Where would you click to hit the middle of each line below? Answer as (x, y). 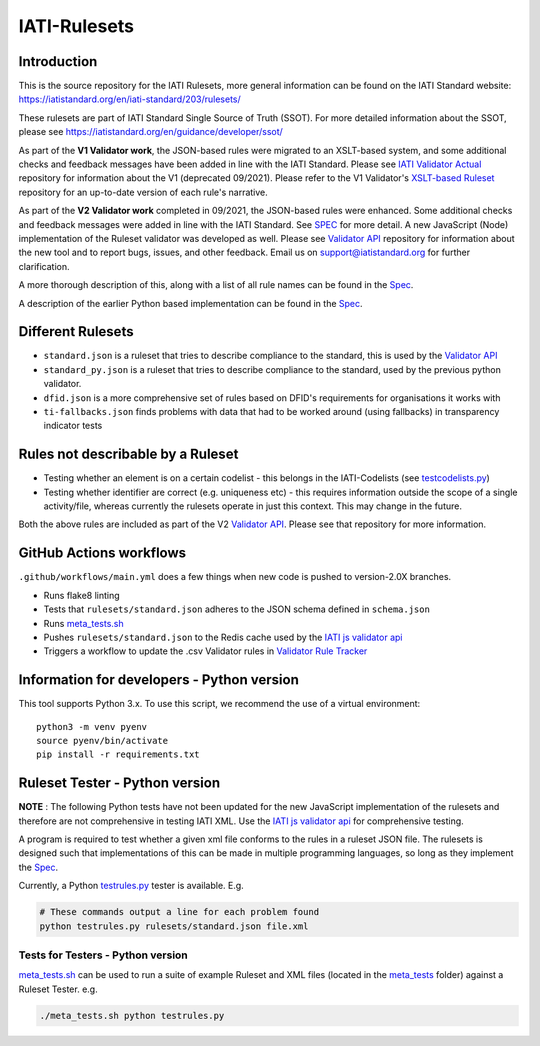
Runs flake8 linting (81, 595)
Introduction (58, 61)
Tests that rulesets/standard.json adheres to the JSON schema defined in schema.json (236, 609)
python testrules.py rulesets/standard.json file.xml (174, 926)
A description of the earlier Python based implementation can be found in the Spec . (191, 303)
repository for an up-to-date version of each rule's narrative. (143, 192)
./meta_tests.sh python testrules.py (132, 1015)
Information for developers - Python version (158, 680)
